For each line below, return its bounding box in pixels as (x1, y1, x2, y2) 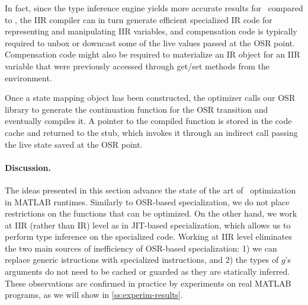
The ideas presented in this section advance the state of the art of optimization (5, 183, 296, 196)
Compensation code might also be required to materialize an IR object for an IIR (5, 48, 300, 61)
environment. (5, 71, 52, 84)
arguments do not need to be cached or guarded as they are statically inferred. (5, 265, 290, 278)
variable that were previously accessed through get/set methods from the (5, 59, 269, 72)
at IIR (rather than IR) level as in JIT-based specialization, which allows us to (5, 218, 291, 231)
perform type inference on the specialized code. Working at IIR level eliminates (5, 230, 293, 243)
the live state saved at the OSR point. (5, 138, 143, 150)
